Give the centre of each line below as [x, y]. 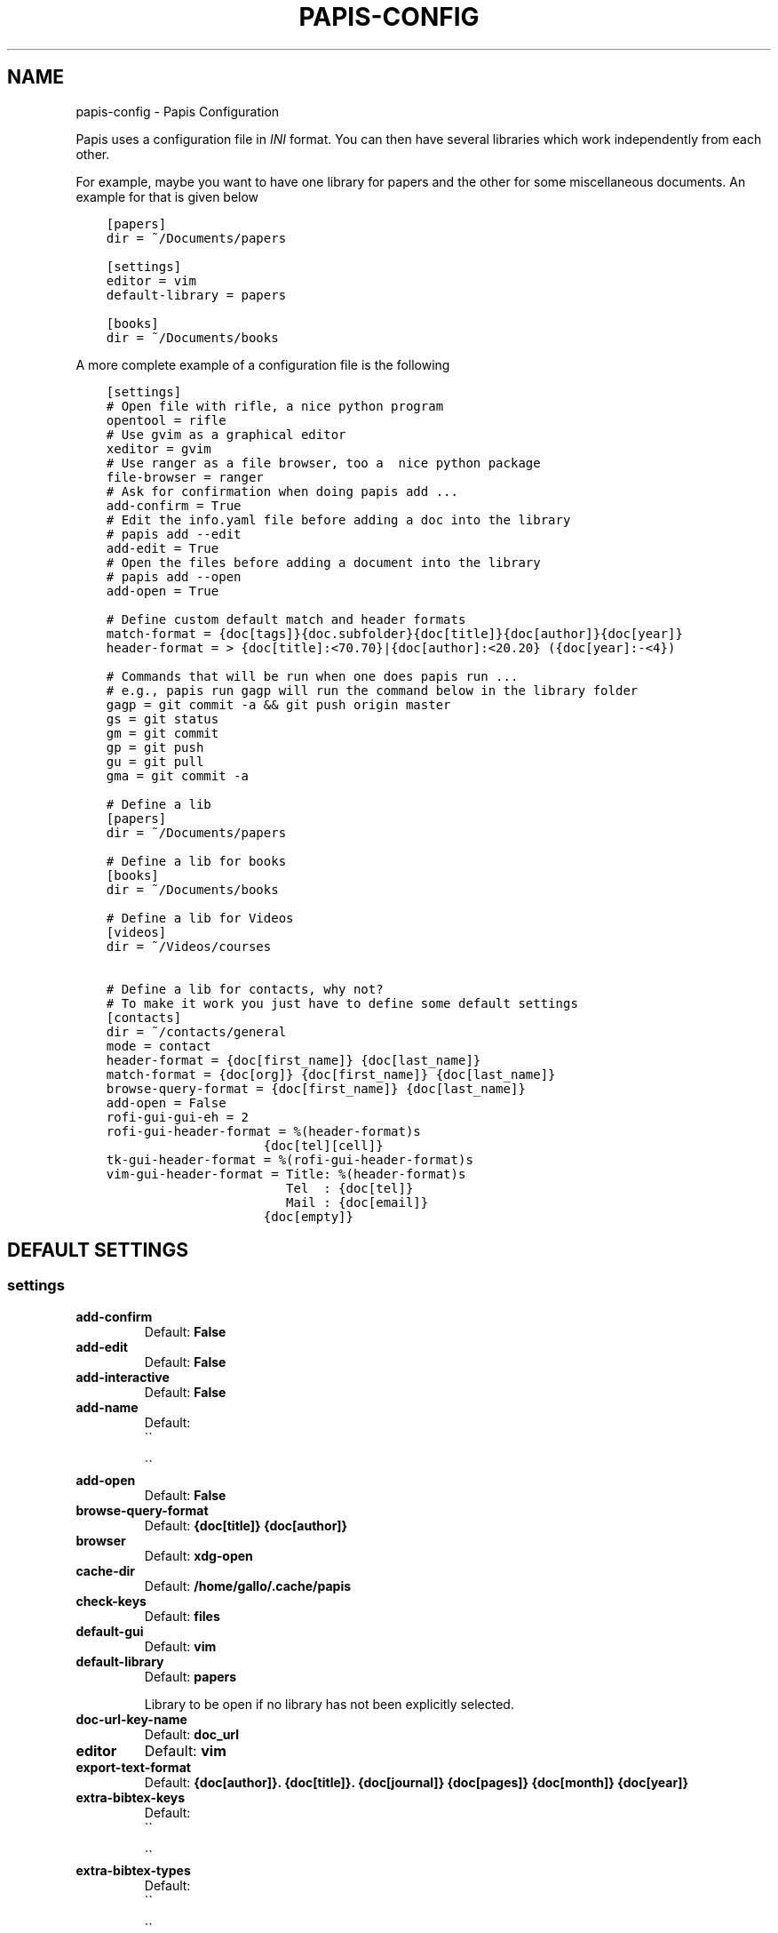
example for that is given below [167, 196]
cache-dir [106, 1570]
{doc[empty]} [308, 1216]
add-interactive [123, 1377]
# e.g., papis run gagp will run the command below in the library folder [372, 690]
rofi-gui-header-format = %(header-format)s [263, 1131]
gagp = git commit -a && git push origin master [278, 704]
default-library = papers [196, 295]
